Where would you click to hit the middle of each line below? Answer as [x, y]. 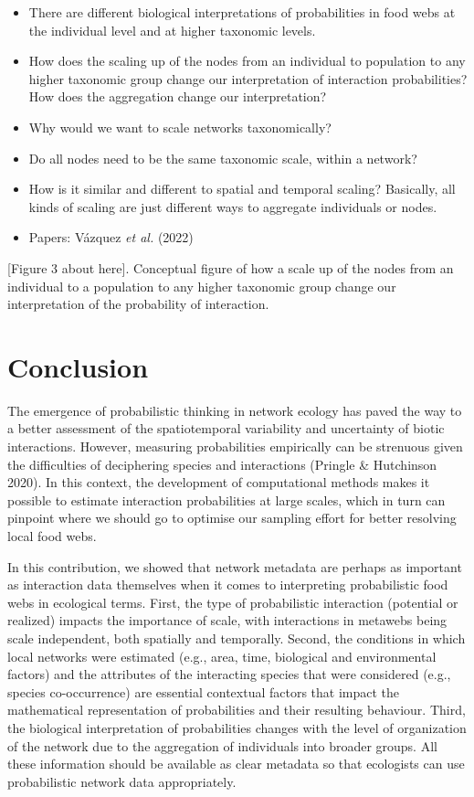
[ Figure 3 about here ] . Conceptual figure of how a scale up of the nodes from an [231, 267]
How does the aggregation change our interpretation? [178, 96]
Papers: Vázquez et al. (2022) [111, 237]
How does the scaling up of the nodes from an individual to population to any [247, 61]
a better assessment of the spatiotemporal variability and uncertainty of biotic [226, 428]
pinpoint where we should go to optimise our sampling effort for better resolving [232, 518]
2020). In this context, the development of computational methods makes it [219, 482]
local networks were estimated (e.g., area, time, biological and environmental [222, 656]
